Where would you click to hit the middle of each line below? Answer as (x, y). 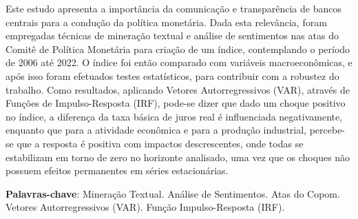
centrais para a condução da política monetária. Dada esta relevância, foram (166, 22)
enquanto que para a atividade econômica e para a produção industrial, (156, 130)
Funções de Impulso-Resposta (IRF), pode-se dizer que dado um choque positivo (176, 103)
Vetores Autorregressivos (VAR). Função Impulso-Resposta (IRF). (145, 207)
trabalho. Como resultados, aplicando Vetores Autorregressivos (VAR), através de (178, 89)
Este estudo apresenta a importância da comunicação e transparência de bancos (173, 8)
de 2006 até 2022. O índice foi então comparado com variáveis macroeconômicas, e (179, 62)
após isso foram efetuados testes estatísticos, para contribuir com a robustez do (172, 75)
